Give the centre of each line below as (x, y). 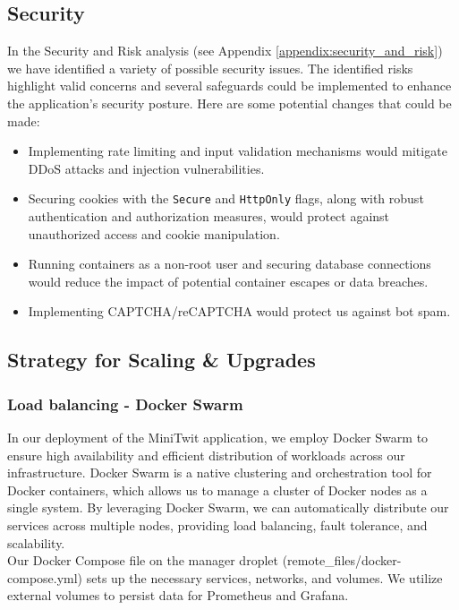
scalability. (36, 542)
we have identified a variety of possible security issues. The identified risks (210, 68)
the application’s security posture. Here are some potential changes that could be (229, 103)
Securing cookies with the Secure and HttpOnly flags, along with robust (226, 198)
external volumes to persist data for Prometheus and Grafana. (178, 595)
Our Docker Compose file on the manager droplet (143, 560)
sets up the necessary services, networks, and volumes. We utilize (264, 577)
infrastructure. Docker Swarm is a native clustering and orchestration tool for (220, 473)
